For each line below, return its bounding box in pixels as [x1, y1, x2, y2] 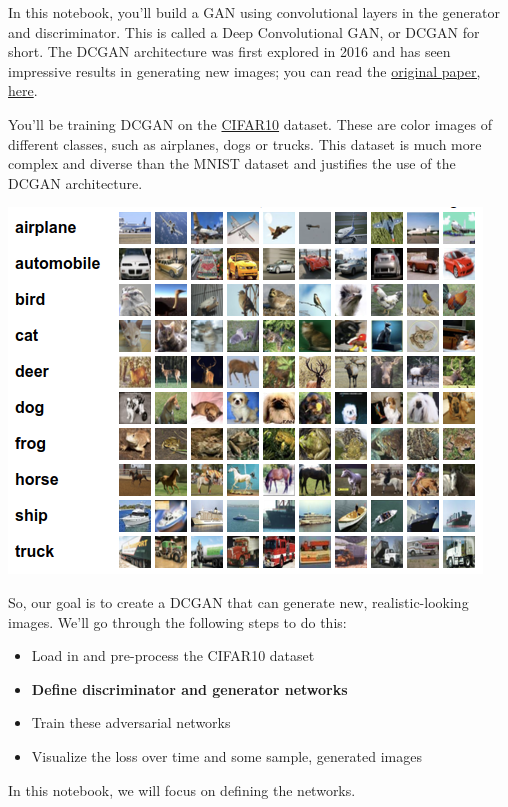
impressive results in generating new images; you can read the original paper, [8, 60, 481, 81]
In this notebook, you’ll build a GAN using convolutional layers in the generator [8, 2, 501, 22]
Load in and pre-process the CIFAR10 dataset [31, 645, 315, 666]
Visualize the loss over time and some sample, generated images [31, 745, 422, 766]
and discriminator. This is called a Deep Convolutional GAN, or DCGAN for [8, 21, 480, 42]
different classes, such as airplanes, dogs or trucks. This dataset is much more [8, 133, 482, 154]
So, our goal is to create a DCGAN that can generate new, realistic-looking [8, 591, 469, 612]
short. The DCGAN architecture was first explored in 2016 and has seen [8, 41, 451, 62]
